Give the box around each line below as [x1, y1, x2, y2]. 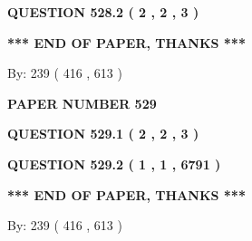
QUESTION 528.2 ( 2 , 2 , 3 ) [7, 3, 199, 21]
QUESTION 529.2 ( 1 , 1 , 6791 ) [7, 154, 221, 173]
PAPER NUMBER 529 [7, 93, 157, 112]
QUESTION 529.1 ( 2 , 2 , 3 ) [7, 124, 199, 143]
